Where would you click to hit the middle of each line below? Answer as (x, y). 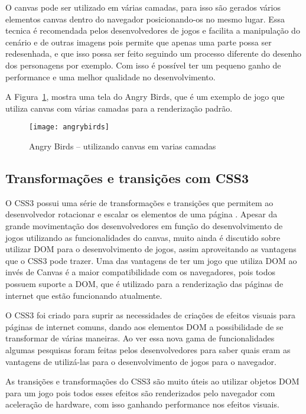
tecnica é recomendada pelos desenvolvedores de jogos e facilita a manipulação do (153, 30)
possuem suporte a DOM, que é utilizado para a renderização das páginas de (144, 283)
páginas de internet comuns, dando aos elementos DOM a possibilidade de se (144, 326)
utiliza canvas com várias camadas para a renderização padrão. (119, 108)
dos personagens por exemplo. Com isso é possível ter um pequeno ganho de (143, 65)
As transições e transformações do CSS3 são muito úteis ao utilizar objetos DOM (152, 381)
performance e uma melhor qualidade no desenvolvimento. (110, 76)
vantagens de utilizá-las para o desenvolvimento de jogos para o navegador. (141, 361)
